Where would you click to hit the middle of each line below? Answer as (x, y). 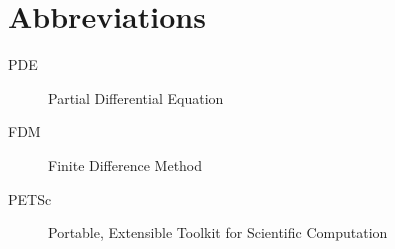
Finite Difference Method (125, 164)
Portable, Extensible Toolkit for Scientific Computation (218, 232)
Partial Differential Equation (136, 97)
